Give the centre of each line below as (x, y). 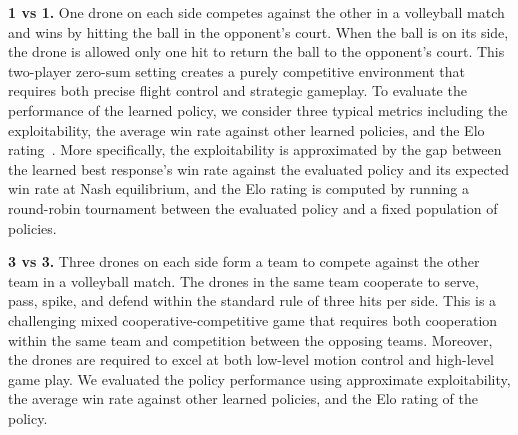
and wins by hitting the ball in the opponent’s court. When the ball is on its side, (258, 31)
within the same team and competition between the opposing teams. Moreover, (250, 339)
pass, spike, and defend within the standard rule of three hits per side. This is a (252, 300)
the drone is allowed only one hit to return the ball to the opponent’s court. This (256, 51)
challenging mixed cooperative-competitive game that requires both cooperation (253, 319)
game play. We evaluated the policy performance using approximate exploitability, (259, 378)
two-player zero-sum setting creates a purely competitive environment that (236, 70)
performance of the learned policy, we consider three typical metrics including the (258, 109)
